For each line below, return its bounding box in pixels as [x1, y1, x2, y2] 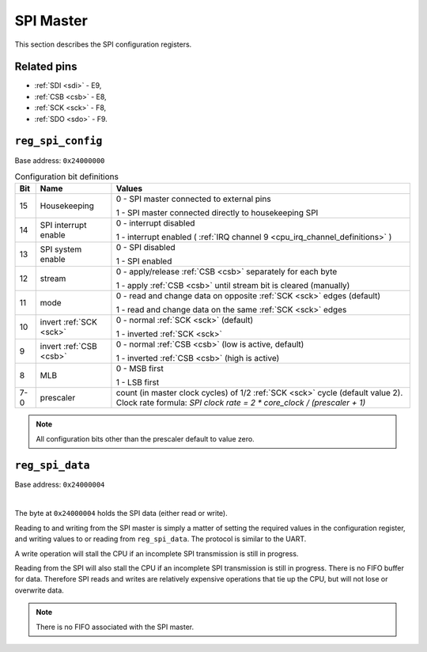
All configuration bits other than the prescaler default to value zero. [36, 434, 255, 443]
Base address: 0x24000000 [14, 155, 105, 165]
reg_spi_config [14, 135, 103, 148]
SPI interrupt [40, 220, 87, 231]
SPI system [40, 244, 82, 255]
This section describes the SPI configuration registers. [14, 40, 192, 49]
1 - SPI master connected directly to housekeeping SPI [115, 207, 319, 218]
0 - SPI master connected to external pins [115, 194, 272, 205]
